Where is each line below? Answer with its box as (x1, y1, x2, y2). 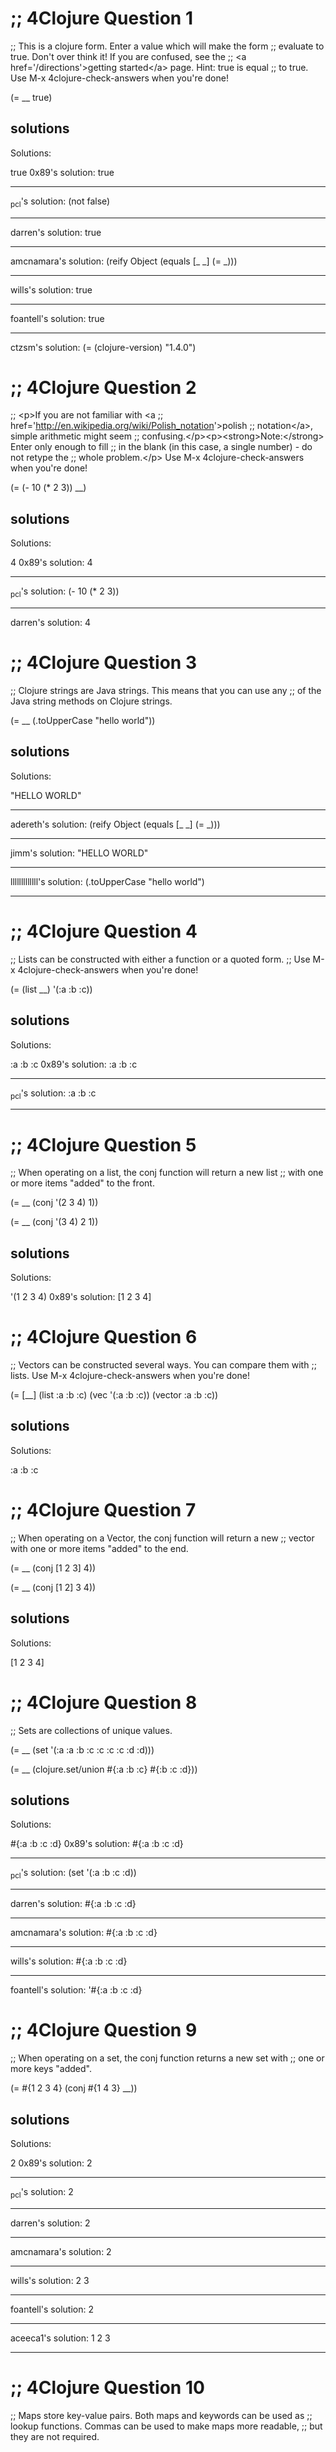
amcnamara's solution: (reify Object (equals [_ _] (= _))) (10, 255, 238, 267)
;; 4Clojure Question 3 (10, 652, 197, 674)
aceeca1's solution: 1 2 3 (10, 2332, 111, 2344)
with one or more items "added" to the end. (10, 1542, 189, 1554)
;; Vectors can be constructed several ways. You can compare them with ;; (10, 1359, 317, 1371)
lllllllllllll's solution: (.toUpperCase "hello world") (10, 875, 205, 887)
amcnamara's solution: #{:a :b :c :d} (10, 1927, 158, 1939)
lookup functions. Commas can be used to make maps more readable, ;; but (10, 2420, 323, 2432)
